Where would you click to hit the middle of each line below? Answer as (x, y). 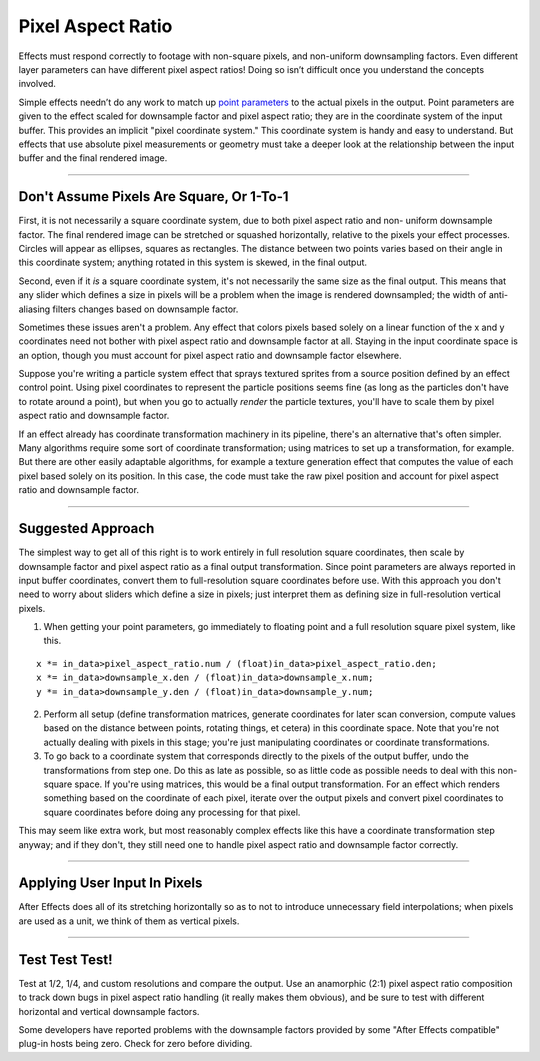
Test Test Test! (66, 959)
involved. (37, 84)
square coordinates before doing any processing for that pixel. (172, 812)
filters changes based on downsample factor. (145, 309)
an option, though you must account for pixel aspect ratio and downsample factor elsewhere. (210, 355)
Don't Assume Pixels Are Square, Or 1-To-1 (153, 196)
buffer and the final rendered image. (93, 158)
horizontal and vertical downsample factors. (109, 1011)
